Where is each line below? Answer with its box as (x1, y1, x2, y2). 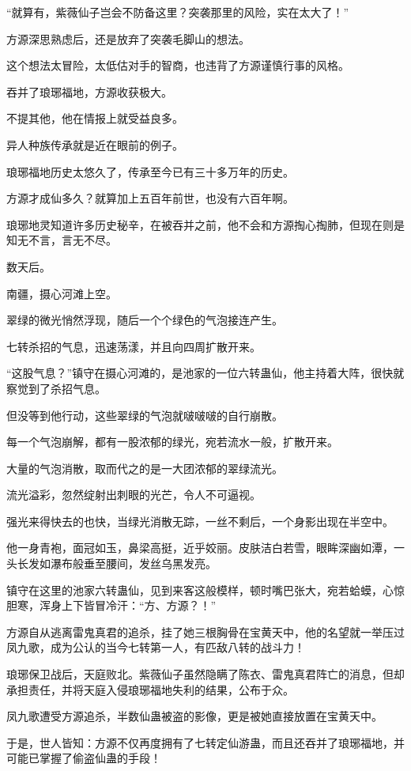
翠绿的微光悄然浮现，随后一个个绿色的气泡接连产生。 (6, 312, 283, 328)
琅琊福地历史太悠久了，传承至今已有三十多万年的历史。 (6, 163, 294, 180)
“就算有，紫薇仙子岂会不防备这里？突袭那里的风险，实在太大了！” (6, 4, 349, 20)
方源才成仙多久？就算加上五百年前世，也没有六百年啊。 (6, 190, 294, 206)
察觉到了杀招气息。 (6, 380, 106, 396)
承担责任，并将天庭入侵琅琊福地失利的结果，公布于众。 (6, 681, 294, 697)
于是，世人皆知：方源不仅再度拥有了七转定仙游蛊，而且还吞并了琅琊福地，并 (6, 734, 405, 750)
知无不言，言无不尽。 (6, 232, 117, 248)
